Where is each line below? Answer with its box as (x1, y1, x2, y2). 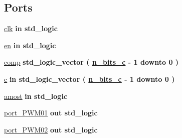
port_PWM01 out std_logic (4, 107, 98, 118)
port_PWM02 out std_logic (4, 124, 98, 134)
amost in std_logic (4, 90, 68, 101)
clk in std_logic (4, 23, 58, 34)
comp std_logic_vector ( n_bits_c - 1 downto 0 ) (4, 57, 179, 67)
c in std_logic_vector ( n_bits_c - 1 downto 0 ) (4, 73, 175, 84)
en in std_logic (4, 40, 56, 50)
